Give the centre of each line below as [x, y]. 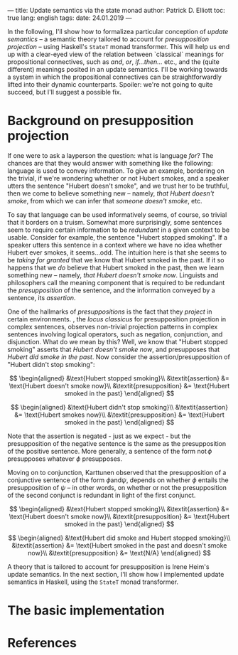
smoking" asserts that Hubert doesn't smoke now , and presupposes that [114, 349]
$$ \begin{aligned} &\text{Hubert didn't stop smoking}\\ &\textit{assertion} [119, 407]
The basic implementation [86, 611]
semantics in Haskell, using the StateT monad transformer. [93, 582]
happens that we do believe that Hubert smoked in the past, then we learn [116, 267]
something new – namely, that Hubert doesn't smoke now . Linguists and [113, 275]
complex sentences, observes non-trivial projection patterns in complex [113, 326]
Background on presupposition [101, 121]
